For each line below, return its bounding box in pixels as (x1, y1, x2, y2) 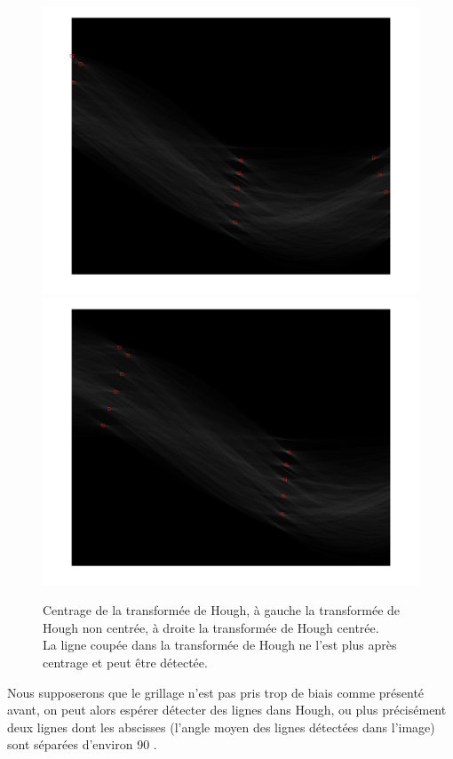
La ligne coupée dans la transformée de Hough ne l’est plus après (43, 635, 397, 654)
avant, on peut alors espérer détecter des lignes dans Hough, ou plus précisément (7, 700, 447, 719)
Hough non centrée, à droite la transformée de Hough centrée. (43, 618, 379, 636)
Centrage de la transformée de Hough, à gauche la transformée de (43, 601, 401, 619)
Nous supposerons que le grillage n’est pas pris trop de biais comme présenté (7, 683, 425, 701)
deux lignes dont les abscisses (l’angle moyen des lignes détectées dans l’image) (7, 717, 435, 736)
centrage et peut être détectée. (43, 652, 208, 671)
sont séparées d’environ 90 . (7, 735, 157, 754)
